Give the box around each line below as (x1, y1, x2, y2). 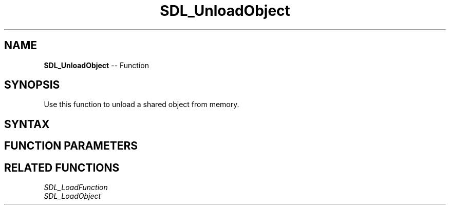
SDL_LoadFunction (44, 183, 108, 192)
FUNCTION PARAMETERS (4, 139, 138, 153)
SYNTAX (4, 117, 50, 131)
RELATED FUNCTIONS (4, 161, 120, 174)
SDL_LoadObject (44, 192, 101, 201)
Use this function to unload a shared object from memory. (44, 100, 239, 109)
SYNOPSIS (4, 78, 60, 92)
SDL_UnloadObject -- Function (44, 60, 149, 70)
